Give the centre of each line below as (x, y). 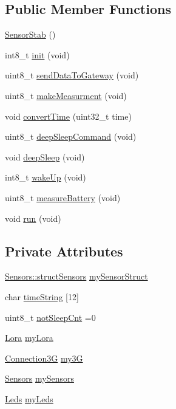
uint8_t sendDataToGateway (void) (72, 75)
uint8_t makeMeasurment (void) (66, 95)
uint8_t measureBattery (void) (63, 197)
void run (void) (33, 218)
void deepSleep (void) (45, 156)
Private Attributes (64, 251)
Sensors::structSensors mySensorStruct (76, 276)
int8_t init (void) (37, 54)
